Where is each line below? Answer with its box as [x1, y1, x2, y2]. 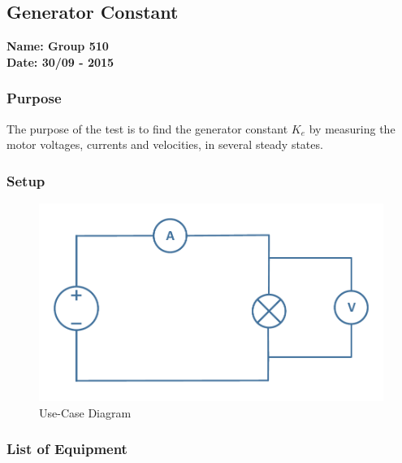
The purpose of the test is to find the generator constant [6, 120, 288, 137]
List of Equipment [6, 439, 128, 459]
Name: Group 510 [6, 37, 109, 55]
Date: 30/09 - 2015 [6, 53, 115, 70]
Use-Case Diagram [39, 404, 132, 421]
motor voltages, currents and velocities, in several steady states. [6, 136, 323, 153]
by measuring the [309, 120, 396, 137]
